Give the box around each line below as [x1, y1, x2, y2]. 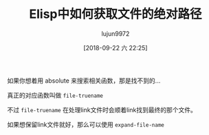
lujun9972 [101, 29, 130, 38]
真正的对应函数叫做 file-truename [7, 91, 104, 99]
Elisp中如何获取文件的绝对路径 [29, 6, 202, 22]
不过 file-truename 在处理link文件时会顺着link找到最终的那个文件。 [7, 105, 197, 114]
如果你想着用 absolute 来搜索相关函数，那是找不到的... [7, 76, 161, 85]
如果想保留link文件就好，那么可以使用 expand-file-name [7, 120, 165, 128]
